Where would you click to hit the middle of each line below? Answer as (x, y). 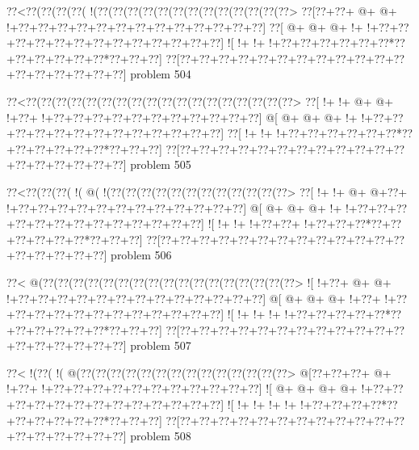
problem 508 (161, 436)
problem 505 (161, 164)
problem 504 (161, 74)
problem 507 (161, 345)
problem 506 (141, 255)
